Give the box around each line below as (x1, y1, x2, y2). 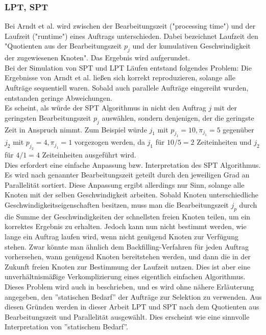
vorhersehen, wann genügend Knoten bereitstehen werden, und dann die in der (5, 251, 251, 262)
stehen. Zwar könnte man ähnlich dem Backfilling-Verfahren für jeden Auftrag (5, 241, 249, 252)
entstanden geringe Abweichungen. (5, 92, 112, 103)
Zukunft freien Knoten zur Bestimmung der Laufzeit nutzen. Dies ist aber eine (5, 261, 251, 272)
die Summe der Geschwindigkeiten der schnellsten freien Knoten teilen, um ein (5, 211, 251, 221)
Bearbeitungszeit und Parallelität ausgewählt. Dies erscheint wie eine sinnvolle (5, 311, 250, 322)
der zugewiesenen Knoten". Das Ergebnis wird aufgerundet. (5, 52, 190, 63)
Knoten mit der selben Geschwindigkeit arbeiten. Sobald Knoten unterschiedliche (5, 189, 259, 200)
